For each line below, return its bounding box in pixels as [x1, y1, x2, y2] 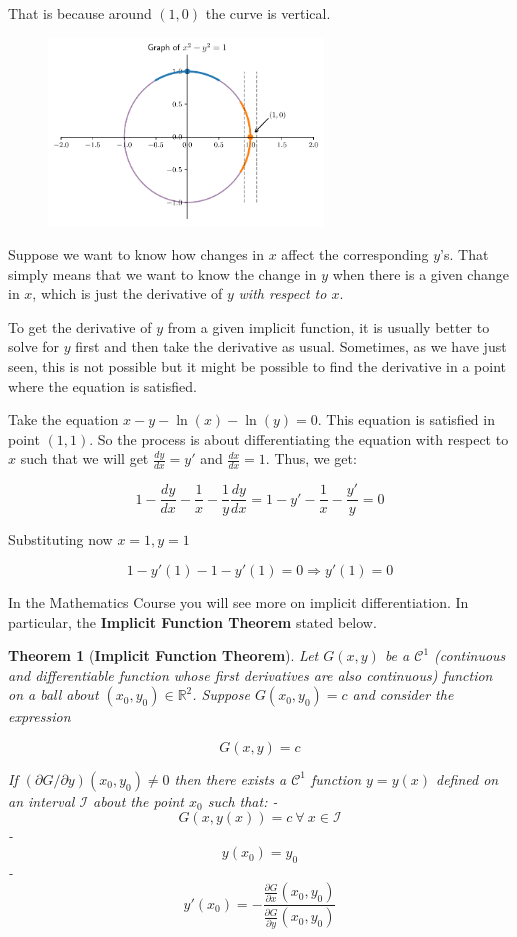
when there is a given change [332, 263, 509, 284]
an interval [8, 790, 75, 811]
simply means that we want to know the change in [8, 263, 317, 284]
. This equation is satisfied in [317, 409, 495, 430]
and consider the [352, 684, 454, 705]
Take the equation [8, 409, 119, 430]
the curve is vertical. [205, 3, 331, 23]
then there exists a [174, 768, 287, 789]
